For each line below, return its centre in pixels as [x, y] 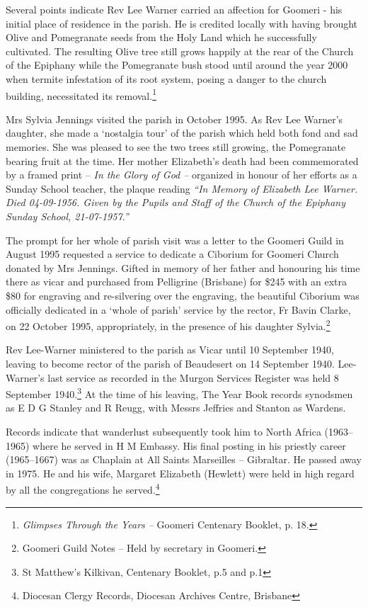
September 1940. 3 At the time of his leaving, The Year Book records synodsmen [179, 393]
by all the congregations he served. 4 [83, 489]
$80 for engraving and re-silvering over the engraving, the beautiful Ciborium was [183, 295]
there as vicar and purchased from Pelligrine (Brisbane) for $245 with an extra [177, 282]
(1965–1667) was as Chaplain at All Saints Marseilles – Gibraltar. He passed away [184, 459]
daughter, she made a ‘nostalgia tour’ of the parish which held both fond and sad [182, 133]
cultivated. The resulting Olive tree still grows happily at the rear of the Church [180, 51]
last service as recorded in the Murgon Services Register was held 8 [193, 377]
